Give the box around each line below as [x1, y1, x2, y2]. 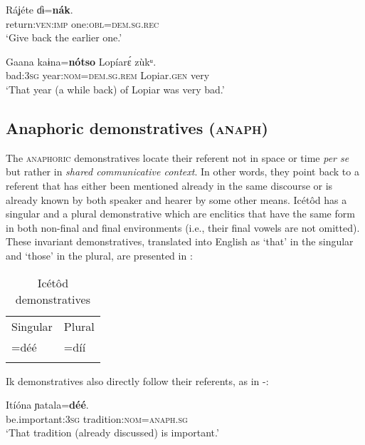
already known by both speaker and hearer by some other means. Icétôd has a [6, 192, 347, 207]
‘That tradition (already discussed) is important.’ [6, 425, 219, 440]
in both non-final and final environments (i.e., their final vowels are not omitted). [6, 220, 360, 235]
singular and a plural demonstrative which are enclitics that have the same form [6, 206, 355, 221]
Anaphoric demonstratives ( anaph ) [6, 116, 268, 138]
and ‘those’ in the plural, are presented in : [6, 247, 193, 262]
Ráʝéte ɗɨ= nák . [6, 2, 73, 16]
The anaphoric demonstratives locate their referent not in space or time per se [6, 150, 349, 165]
